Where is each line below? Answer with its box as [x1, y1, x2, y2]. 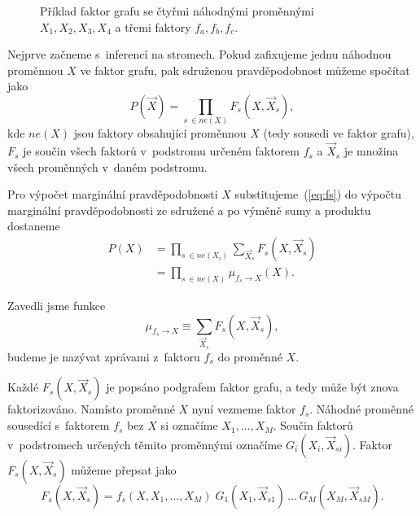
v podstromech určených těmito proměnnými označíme [7, 435, 282, 453]
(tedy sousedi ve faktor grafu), [263, 125, 414, 142]
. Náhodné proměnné [309, 400, 413, 418]
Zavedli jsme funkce [7, 297, 106, 313]
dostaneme [7, 217, 60, 234]
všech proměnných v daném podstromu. [7, 158, 208, 175]
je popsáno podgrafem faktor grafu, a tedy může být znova [106, 378, 399, 396]
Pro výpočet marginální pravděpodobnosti [7, 186, 218, 203]
